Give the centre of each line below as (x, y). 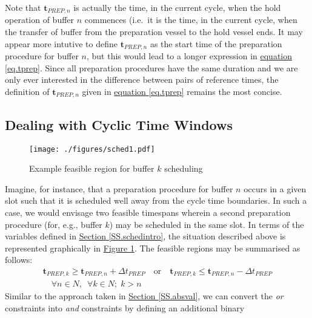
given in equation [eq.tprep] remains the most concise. (182, 91)
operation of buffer (40, 20)
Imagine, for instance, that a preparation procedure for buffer (119, 188)
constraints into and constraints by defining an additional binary (125, 308)
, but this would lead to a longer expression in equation (189, 56)
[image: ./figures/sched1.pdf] (92, 149)
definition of (27, 91)
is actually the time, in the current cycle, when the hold (177, 7)
